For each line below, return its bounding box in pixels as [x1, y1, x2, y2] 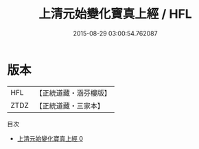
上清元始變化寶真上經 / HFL [38, 6, 192, 22]
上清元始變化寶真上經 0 [16, 134, 84, 142]
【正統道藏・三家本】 [35, 100, 105, 110]
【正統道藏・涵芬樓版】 [35, 88, 112, 98]
